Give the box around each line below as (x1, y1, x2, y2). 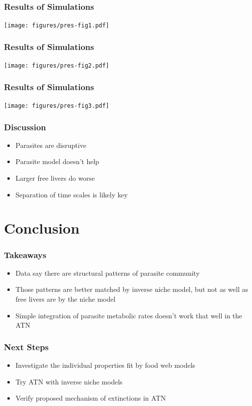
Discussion (4, 120, 46, 133)
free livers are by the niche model (15, 294, 116, 304)
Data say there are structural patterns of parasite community (15, 267, 200, 278)
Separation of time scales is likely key (15, 189, 128, 199)
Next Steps (4, 340, 49, 353)
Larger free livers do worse (15, 173, 95, 183)
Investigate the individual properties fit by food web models (15, 360, 196, 370)
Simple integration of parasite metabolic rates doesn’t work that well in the (15, 310, 242, 320)
